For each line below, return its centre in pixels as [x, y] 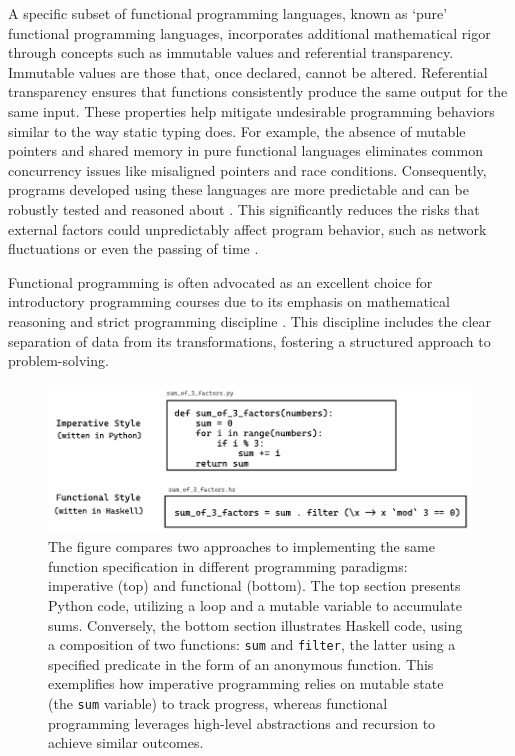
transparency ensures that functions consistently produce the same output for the [258, 91]
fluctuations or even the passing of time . [133, 248]
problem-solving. [58, 360]
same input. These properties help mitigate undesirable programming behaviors [251, 110]
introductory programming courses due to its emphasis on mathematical [229, 301]
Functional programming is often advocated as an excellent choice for [220, 281]
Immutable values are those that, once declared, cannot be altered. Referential [248, 71]
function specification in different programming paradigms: [228, 565]
